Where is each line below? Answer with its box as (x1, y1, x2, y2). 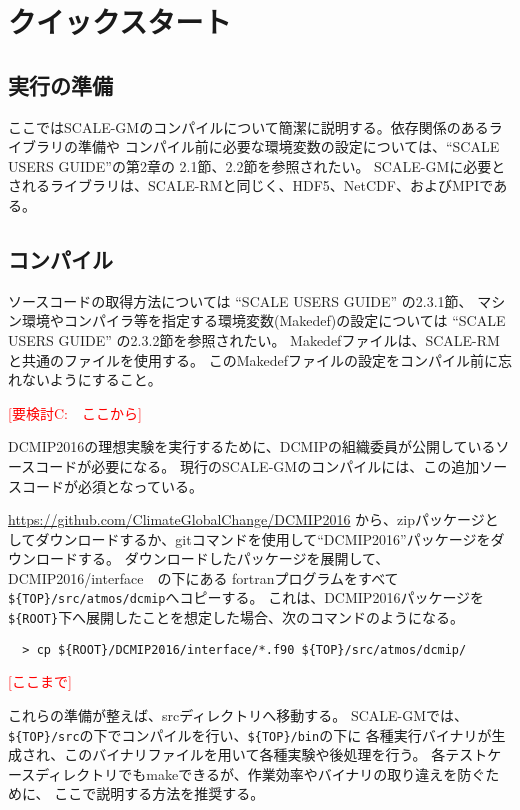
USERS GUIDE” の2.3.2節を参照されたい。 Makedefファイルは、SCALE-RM (8, 329, 500, 350)
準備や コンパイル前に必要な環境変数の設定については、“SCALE (77, 136, 500, 157)
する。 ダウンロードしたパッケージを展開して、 (77, 548, 390, 569)
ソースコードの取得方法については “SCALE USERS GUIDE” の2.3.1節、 (8, 290, 473, 311)
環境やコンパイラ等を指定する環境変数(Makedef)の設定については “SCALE (21, 310, 506, 331)
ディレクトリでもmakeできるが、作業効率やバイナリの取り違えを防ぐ (35, 763, 486, 784)
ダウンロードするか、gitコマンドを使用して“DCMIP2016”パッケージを (35, 528, 491, 549)
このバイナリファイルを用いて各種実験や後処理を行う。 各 (64, 744, 446, 765)
